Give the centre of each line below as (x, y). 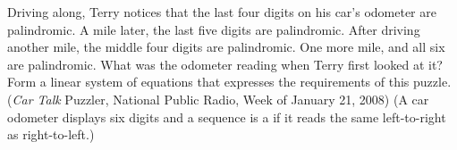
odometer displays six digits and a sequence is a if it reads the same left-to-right (227, 117)
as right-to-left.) (51, 134)
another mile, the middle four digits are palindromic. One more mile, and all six (226, 47)
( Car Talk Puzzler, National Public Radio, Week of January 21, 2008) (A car (218, 99)
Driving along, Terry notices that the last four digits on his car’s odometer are (222, 12)
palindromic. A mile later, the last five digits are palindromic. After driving (214, 29)
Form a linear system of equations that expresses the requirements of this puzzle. (229, 82)
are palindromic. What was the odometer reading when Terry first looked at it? (225, 64)
